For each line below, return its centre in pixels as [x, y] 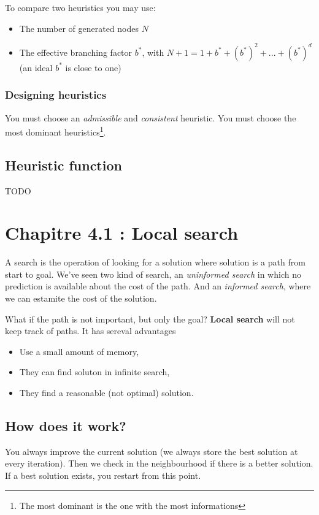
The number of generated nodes [79, 28]
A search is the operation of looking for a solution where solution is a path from [155, 262]
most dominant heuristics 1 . [56, 131]
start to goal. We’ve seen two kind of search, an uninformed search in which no [153, 274]
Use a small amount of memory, [79, 351]
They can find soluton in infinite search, [94, 372]
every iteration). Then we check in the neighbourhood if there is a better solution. [159, 463]
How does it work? [66, 425]
